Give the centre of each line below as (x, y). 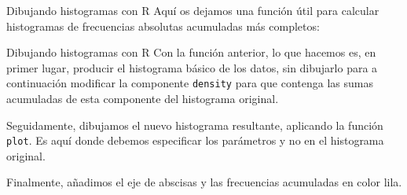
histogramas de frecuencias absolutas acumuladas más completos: (163, 26)
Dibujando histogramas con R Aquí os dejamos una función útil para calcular (193, 10)
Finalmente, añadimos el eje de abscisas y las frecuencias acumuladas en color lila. (204, 182)
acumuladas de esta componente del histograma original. (143, 99)
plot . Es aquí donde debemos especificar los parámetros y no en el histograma (195, 140)
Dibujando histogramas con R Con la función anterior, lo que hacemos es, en (191, 52)
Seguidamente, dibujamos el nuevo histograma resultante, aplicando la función (195, 125)
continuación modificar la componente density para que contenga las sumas (190, 83)
